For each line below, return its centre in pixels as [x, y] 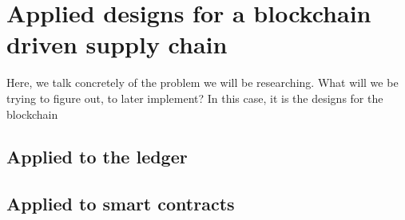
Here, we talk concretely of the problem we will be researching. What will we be [202, 82]
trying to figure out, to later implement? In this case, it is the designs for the [195, 98]
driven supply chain [117, 44]
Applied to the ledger [97, 157]
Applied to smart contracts [121, 204]
